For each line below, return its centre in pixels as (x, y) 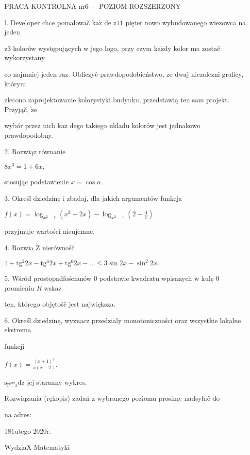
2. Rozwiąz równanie (35, 151)
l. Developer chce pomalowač (47, 22)
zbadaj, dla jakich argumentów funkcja (124, 198)
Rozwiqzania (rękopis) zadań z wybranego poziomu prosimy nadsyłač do (112, 398)
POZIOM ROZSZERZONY (140, 6)
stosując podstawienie (37, 182)
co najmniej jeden (31, 73)
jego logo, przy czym (121, 48)
